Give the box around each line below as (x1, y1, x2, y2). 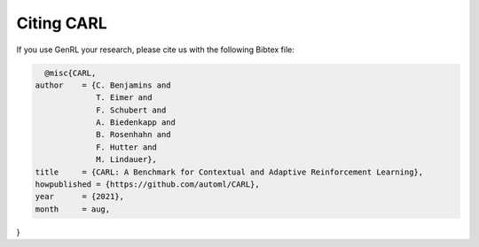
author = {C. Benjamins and (35, 80, 172, 90)
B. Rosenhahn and (96, 129, 172, 140)
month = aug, (35, 204, 111, 214)
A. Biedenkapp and (96, 118, 177, 127)
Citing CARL (16, 13, 107, 33)
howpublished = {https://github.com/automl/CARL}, (35, 180, 261, 189)
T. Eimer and (96, 93, 153, 103)
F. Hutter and (96, 142, 157, 152)
